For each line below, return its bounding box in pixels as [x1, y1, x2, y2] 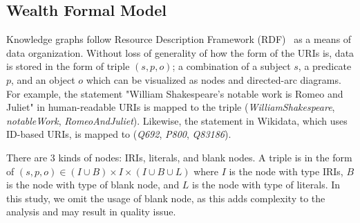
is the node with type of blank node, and [6, 177, 180, 192]
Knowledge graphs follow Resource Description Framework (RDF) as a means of [6, 32, 352, 46]
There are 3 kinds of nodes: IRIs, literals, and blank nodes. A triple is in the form [6, 150, 352, 164]
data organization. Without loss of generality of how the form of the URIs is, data [6, 45, 354, 60]
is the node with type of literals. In [192, 177, 341, 192]
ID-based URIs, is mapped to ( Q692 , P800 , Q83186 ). [6, 127, 231, 141]
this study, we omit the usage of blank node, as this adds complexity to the [6, 190, 325, 205]
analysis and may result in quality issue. [6, 204, 176, 219]
